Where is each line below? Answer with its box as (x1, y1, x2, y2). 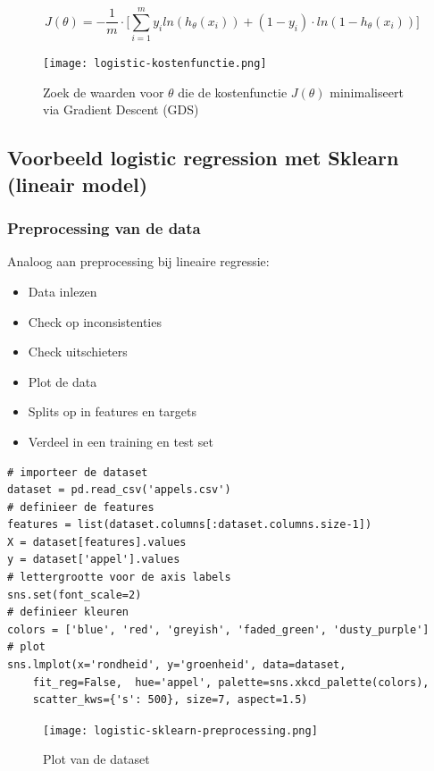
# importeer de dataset (7, 465, 148, 479)
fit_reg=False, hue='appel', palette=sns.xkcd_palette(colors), (32, 675, 430, 689)
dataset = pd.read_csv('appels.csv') (7, 483, 231, 497)
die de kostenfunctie (178, 82, 288, 101)
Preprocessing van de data (7, 217, 201, 239)
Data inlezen (28, 281, 97, 300)
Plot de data (28, 372, 97, 390)
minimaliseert (330, 82, 404, 101)
